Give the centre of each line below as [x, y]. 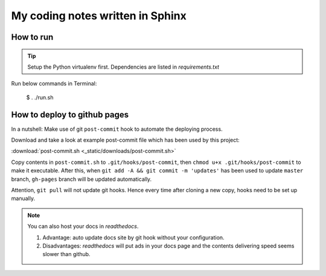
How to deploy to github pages [70, 114]
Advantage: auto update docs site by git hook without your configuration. [133, 237]
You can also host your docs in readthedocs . [83, 227]
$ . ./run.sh [40, 97]
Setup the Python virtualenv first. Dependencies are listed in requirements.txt [123, 67]
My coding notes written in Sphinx [99, 16]
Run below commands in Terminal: [54, 84]
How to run [32, 37]
